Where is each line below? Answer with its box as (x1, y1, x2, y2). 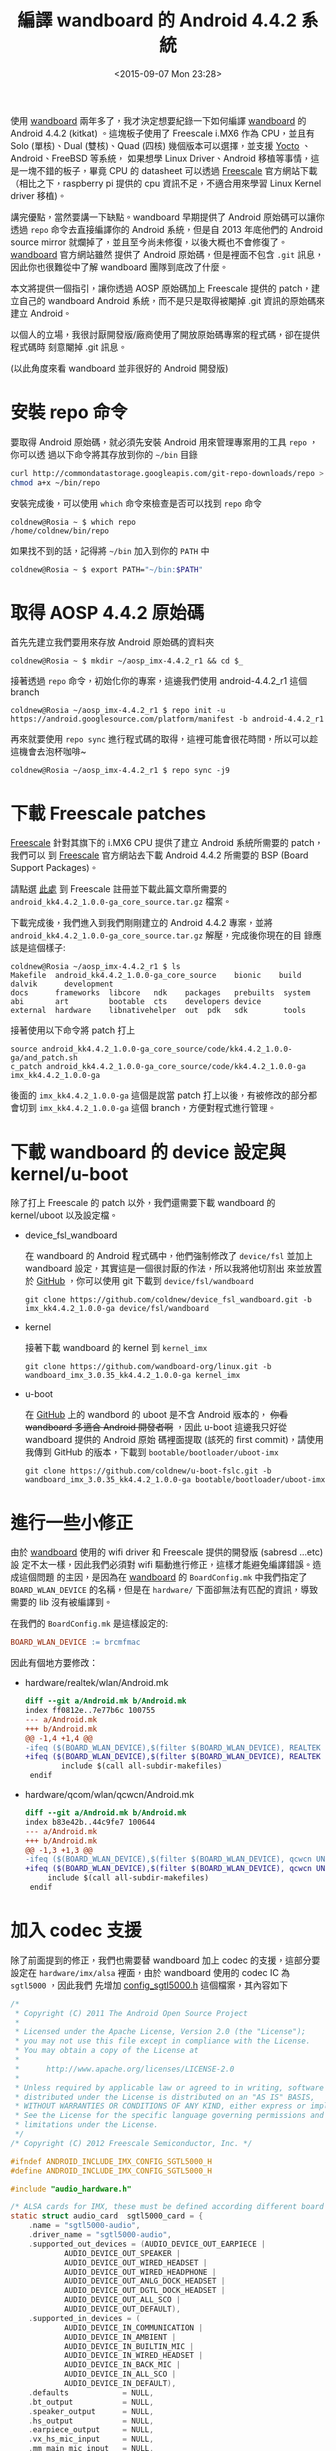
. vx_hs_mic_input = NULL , (28, 2434, 155, 2445)
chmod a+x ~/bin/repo (10, 477, 101, 488)
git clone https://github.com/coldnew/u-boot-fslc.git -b (24, 1466, 272, 1476)
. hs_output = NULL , (28, 2416, 155, 2426)
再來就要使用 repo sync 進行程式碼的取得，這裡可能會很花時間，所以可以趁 (10, 733, 319, 745)
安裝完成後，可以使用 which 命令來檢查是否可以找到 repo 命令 (10, 497, 263, 509)
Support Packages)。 (10, 862, 99, 874)
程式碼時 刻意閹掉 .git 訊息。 (10, 341, 128, 353)
